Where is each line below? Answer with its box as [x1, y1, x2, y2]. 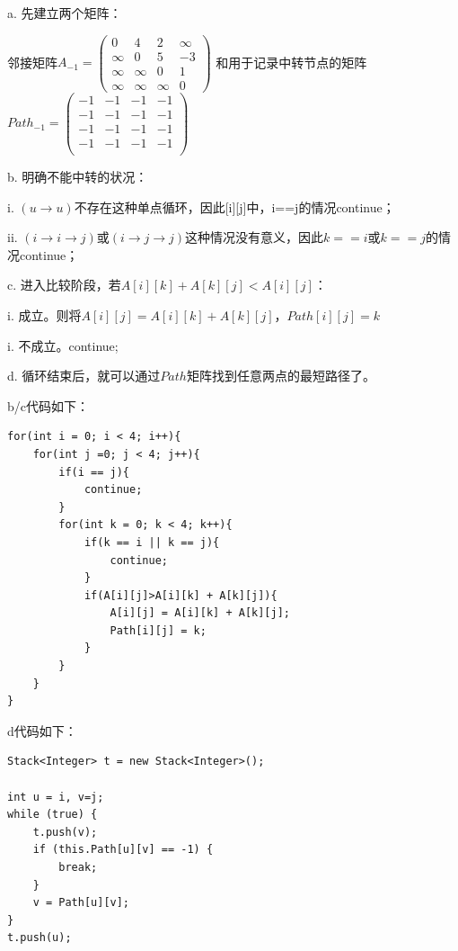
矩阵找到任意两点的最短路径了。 [186, 366, 375, 385]
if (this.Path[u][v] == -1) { [32, 843, 214, 857]
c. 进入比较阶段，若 [7, 275, 121, 294]
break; [58, 861, 98, 874]
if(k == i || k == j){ [84, 535, 220, 549]
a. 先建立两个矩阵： [7, 4, 122, 22]
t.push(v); [32, 825, 98, 839]
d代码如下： [7, 721, 77, 740]
